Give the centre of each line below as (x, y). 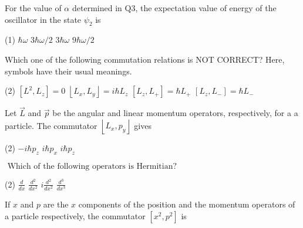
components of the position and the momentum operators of (187, 204)
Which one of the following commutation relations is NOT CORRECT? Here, (145, 59)
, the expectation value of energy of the (206, 8)
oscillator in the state (43, 19)
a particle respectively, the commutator (75, 215)
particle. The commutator (51, 125)
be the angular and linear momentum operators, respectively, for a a (175, 113)
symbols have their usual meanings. (68, 71)
